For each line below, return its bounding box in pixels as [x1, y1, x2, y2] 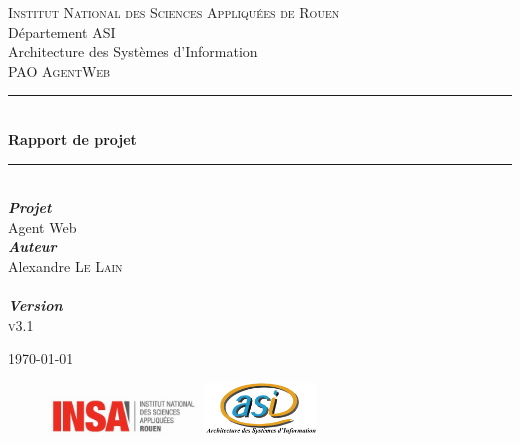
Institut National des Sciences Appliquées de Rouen [8, 2, 340, 22]
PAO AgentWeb [8, 60, 111, 81]
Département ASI [8, 21, 116, 42]
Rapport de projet [8, 128, 137, 149]
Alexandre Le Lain [8, 255, 123, 276]
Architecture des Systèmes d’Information [8, 41, 258, 62]
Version [8, 295, 63, 316]
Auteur [8, 236, 57, 257]
